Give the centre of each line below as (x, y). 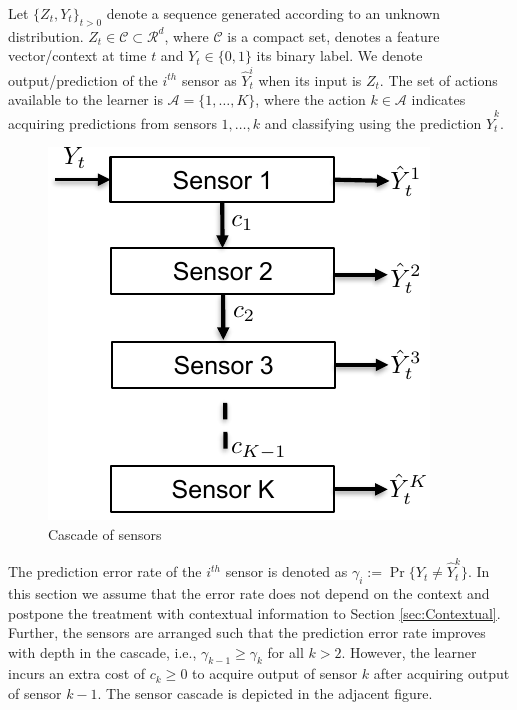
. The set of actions (438, 79)
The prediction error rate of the (105, 571)
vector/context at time (77, 55)
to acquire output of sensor (275, 673)
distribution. (46, 35)
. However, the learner (409, 651)
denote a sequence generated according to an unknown (273, 13)
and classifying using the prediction (373, 122)
